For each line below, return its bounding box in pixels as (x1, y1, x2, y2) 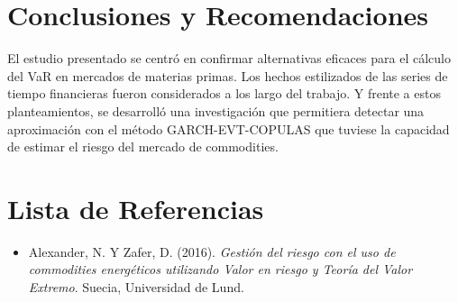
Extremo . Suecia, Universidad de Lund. (28, 278, 244, 296)
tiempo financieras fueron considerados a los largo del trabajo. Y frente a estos (7, 84, 441, 103)
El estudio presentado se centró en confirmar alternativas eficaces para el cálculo (7, 49, 451, 68)
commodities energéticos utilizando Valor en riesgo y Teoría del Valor (28, 260, 413, 279)
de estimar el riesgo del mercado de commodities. (7, 137, 279, 156)
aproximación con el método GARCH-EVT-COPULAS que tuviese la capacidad (7, 119, 450, 138)
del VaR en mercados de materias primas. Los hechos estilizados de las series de (7, 66, 448, 85)
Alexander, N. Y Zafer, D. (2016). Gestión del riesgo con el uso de (28, 242, 396, 261)
